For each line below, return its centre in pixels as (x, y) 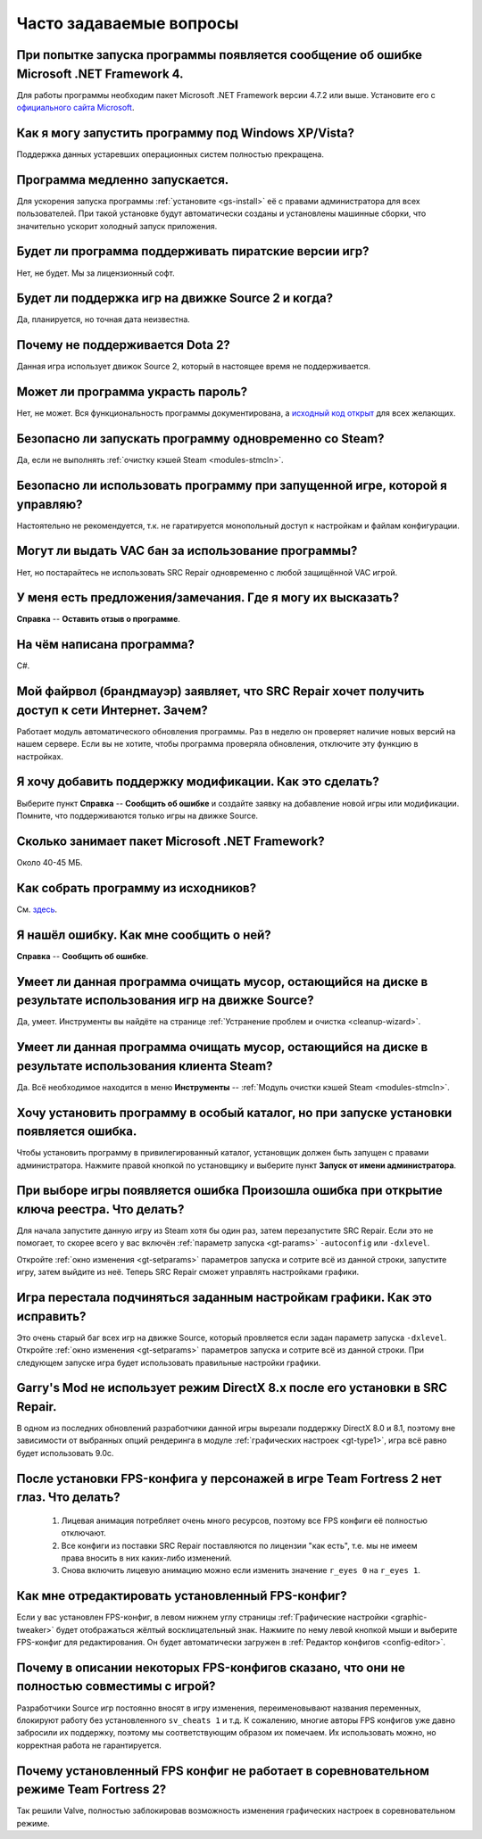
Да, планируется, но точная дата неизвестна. (104, 319)
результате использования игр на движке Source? (165, 1001)
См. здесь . (37, 909)
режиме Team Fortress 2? (91, 1789)
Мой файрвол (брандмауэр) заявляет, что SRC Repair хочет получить (220, 692)
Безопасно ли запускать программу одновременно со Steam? (200, 439)
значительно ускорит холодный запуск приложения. (117, 226)
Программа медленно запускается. (123, 180)
